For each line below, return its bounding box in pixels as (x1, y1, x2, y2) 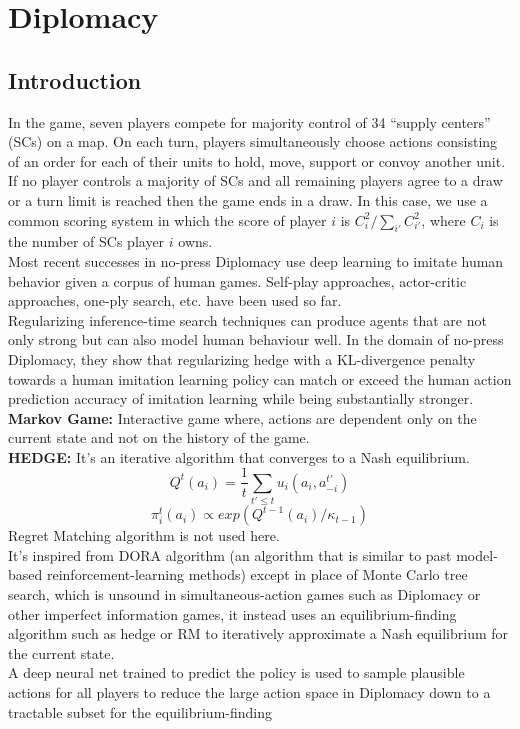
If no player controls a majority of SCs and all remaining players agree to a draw (8, 170, 503, 191)
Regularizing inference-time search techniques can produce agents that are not (8, 309, 487, 330)
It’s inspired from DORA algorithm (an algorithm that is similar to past (8, 544, 452, 565)
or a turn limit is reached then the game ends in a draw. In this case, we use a (8, 189, 488, 210)
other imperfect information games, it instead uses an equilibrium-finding (8, 603, 457, 624)
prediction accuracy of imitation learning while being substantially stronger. (8, 388, 474, 409)
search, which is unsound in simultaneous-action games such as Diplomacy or (8, 584, 481, 605)
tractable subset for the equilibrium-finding (8, 701, 272, 722)
